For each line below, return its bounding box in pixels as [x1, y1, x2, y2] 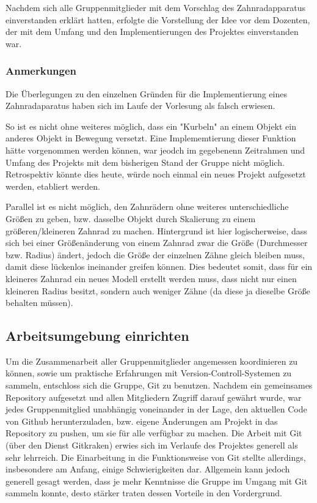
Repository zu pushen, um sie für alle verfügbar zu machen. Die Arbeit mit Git [5, 427, 302, 439]
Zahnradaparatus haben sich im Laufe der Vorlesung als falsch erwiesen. [5, 99, 275, 112]
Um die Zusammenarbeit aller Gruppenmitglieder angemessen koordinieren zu [5, 354, 298, 367]
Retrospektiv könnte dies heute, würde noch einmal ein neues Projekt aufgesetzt [5, 168, 306, 181]
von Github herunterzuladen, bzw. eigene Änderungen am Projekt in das [5, 414, 278, 427]
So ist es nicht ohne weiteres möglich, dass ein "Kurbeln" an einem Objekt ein [5, 119, 297, 132]
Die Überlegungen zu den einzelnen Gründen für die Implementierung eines [5, 87, 287, 100]
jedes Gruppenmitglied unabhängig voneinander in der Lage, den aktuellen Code [5, 403, 307, 415]
